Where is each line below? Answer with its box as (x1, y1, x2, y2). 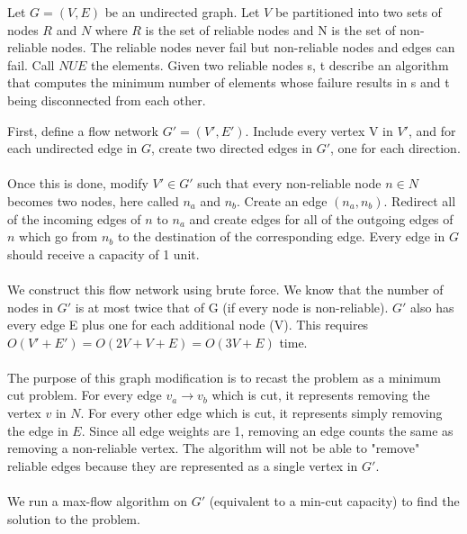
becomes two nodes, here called (7, 191, 179, 210)
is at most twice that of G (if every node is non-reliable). (75, 297, 389, 316)
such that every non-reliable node (197, 174, 382, 193)
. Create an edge (237, 191, 328, 210)
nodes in (7, 297, 54, 316)
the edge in (7, 421, 68, 439)
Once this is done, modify (7, 174, 148, 193)
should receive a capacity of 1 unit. (7, 244, 200, 263)
